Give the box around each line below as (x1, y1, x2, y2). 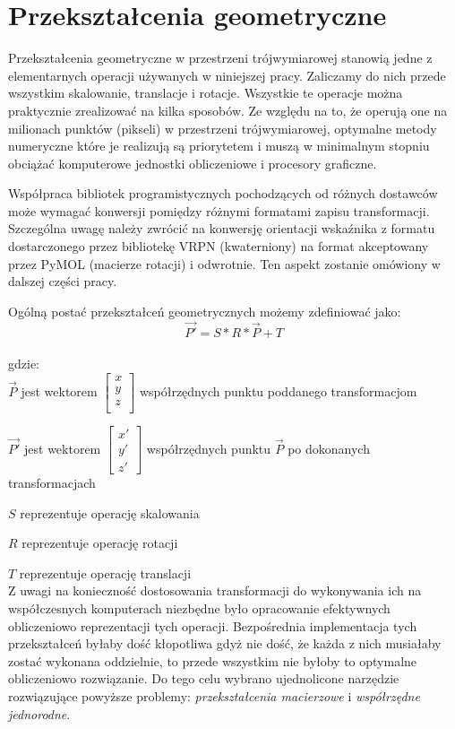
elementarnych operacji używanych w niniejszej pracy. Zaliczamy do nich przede (8, 65, 446, 84)
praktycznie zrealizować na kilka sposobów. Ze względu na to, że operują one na (8, 100, 448, 119)
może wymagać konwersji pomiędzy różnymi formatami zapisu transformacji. (8, 201, 430, 220)
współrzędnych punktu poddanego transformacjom (139, 381, 417, 400)
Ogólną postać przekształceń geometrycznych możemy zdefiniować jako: (8, 301, 401, 320)
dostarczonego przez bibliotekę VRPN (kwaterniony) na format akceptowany (8, 237, 429, 256)
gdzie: (8, 354, 39, 373)
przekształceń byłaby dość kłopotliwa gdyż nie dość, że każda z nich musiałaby (8, 634, 442, 653)
